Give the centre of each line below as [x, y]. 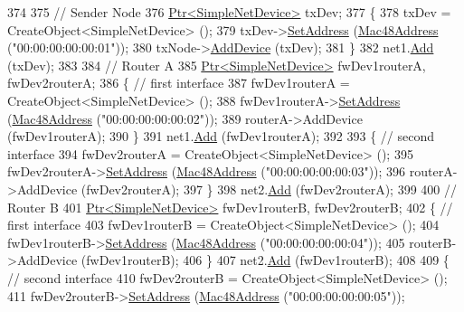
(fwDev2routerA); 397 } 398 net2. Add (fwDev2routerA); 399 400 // [269, 189]
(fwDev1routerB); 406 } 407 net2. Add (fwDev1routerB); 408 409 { [265, 260]
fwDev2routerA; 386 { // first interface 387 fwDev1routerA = [179, 83]
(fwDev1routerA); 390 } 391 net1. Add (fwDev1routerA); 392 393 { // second [221, 136]
